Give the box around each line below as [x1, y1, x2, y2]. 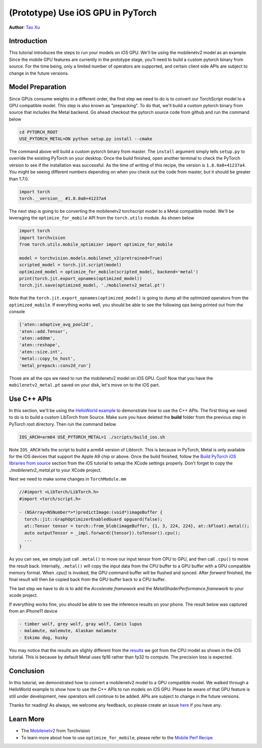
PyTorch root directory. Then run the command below [9, 421, 116, 427]
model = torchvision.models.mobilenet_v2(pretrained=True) [19, 255, 163, 261]
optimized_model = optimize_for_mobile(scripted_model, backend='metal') [19, 269, 198, 275]
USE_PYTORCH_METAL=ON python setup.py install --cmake [19, 136, 152, 142]
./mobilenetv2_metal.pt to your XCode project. [9, 467, 102, 473]
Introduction [9, 37, 48, 45]
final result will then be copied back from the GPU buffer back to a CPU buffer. [9, 577, 166, 582]
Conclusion [9, 667, 45, 675]
